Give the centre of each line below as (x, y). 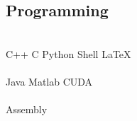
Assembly (27, 109)
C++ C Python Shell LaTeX (68, 53)
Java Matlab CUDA (49, 81)
